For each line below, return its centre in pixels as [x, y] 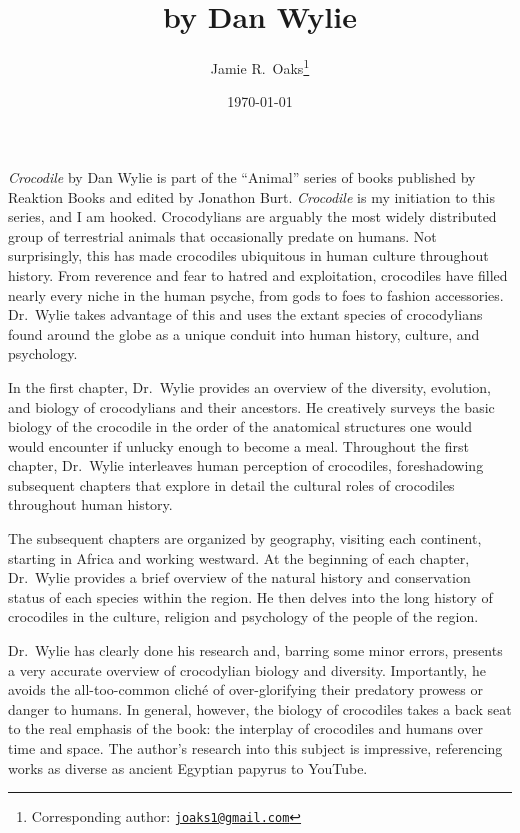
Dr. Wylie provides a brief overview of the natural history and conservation [239, 577]
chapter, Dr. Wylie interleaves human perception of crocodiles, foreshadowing [246, 465]
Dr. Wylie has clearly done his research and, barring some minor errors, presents [255, 650]
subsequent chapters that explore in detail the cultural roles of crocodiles [231, 484]
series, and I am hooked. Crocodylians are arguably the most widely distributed [252, 216]
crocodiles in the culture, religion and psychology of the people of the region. [243, 616]
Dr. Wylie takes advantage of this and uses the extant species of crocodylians [245, 314]
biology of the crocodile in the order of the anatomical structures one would [240, 426]
